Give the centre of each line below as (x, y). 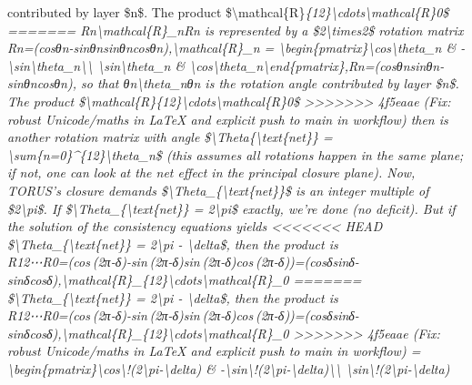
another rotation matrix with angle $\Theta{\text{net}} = (170, 137)
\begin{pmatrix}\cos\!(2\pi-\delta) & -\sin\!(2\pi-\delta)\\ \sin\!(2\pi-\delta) (229, 368)
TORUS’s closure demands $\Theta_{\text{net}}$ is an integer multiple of (218, 190)
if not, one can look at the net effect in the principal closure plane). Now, (211, 172)
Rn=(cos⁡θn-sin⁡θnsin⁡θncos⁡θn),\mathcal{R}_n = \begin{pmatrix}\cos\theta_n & (232, 48)
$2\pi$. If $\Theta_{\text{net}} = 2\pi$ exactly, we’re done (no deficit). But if (231, 208)
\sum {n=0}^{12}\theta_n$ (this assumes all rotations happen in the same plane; (236, 154)
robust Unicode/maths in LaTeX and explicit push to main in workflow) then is (228, 119)
